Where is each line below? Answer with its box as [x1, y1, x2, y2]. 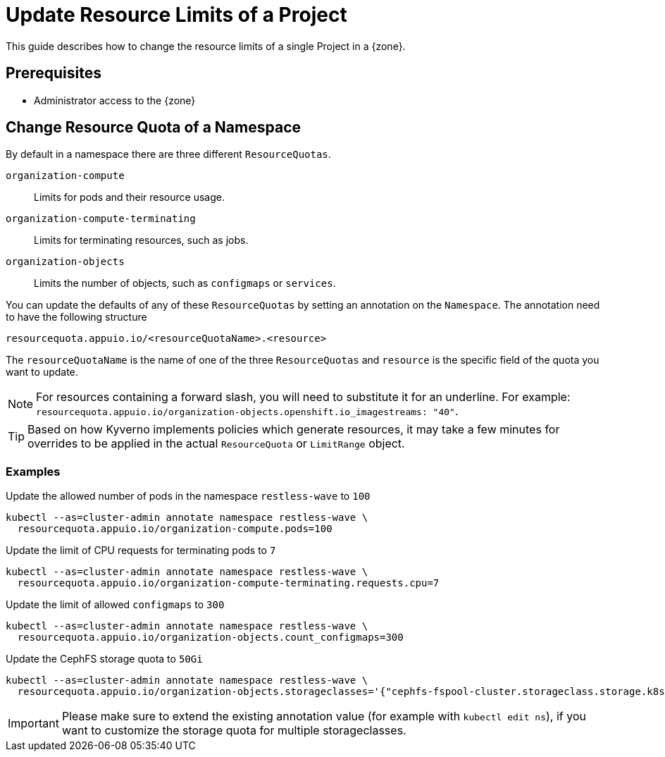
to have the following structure [6, 311, 147, 324]
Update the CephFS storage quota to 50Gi [6, 653, 203, 665]
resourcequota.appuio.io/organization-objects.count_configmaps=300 [17, 632, 404, 644]
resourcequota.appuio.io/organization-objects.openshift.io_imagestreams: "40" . [36, 404, 459, 419]
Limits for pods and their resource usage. [34, 191, 225, 204]
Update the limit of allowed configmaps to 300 [6, 598, 225, 611]
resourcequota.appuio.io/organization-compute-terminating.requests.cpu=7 [17, 577, 440, 589]
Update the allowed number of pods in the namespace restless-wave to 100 [6, 490, 371, 503]
